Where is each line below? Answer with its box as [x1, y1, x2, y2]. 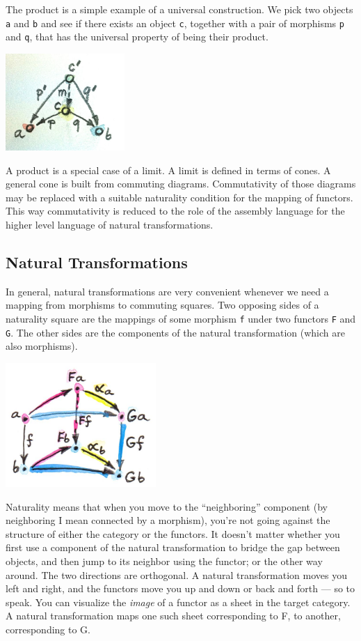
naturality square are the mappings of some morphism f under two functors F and [6, 311, 356, 325]
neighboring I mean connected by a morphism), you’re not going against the [6, 513, 330, 527]
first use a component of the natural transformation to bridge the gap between [6, 540, 340, 555]
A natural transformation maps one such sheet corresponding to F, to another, [6, 608, 341, 623]
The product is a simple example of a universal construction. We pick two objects [6, 2, 353, 16]
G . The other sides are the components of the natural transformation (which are [6, 325, 345, 339]
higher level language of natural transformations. [6, 217, 214, 231]
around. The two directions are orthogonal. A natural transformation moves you [6, 567, 347, 582]
